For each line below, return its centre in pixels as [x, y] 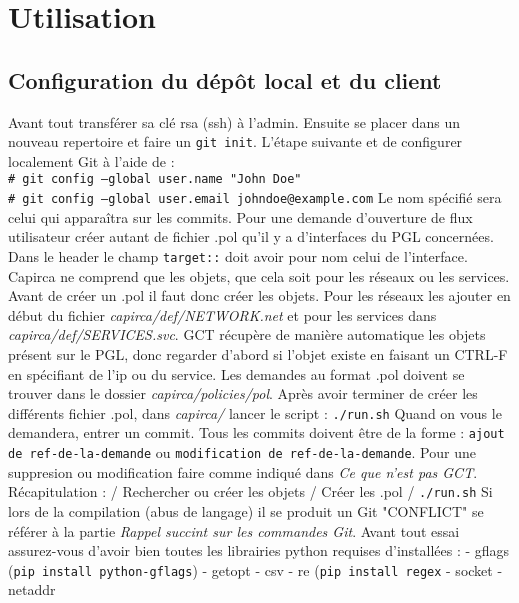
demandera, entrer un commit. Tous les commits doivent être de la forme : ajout [256, 432]
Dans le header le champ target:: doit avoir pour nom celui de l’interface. [238, 255]
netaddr [32, 589]
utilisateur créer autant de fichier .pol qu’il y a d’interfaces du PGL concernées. [251, 236]
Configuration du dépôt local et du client [225, 79]
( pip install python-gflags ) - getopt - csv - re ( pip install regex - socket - [255, 569]
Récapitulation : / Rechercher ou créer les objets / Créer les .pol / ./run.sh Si [250, 491]
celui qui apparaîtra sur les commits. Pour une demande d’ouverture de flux [240, 216]
